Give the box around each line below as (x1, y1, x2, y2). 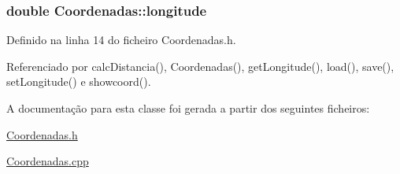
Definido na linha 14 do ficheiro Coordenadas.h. (6, 31, 236, 48)
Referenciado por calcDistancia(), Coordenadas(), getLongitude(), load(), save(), (6, 57, 394, 74)
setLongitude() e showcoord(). (6, 73, 151, 90)
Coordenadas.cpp (6, 153, 89, 169)
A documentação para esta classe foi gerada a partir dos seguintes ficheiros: (6, 100, 370, 116)
